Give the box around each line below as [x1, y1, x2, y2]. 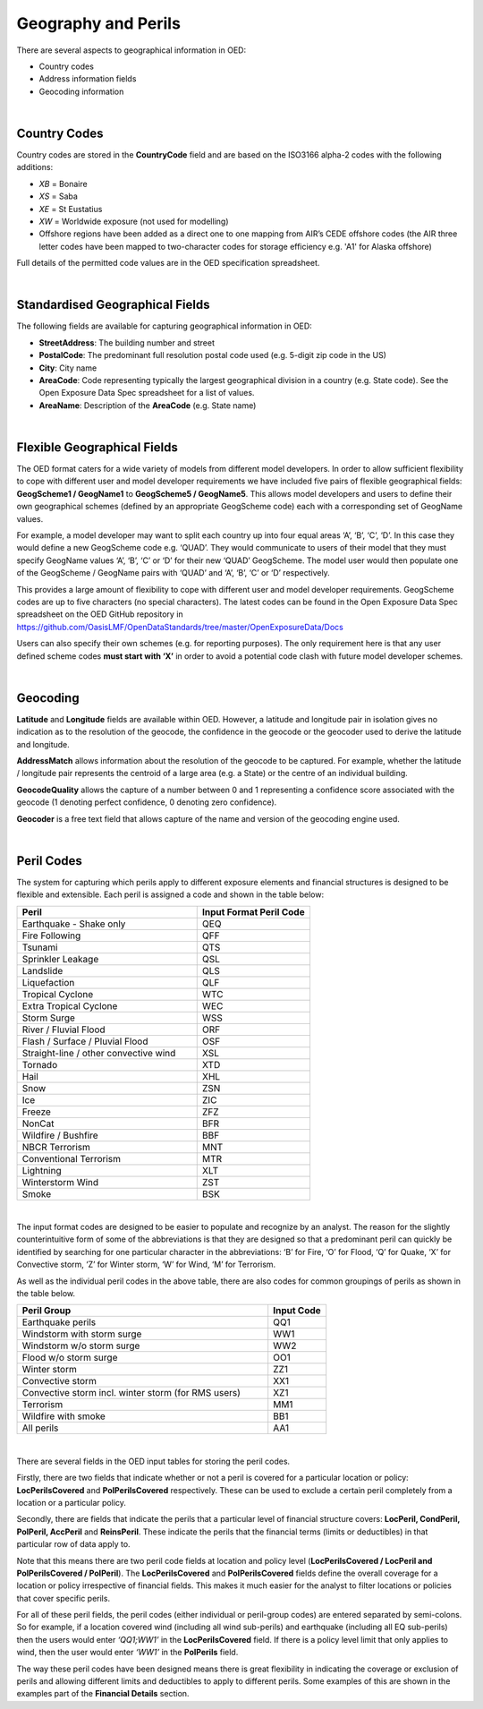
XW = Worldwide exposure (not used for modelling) [38, 216, 229, 226]
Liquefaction [21, 976, 75, 988]
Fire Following [21, 929, 81, 942]
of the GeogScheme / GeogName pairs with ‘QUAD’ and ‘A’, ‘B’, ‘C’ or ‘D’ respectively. [16, 568, 330, 578]
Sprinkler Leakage [21, 953, 99, 965]
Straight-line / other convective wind [21, 1047, 176, 1059]
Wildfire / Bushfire [21, 1129, 98, 1141]
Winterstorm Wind [21, 1175, 99, 1188]
